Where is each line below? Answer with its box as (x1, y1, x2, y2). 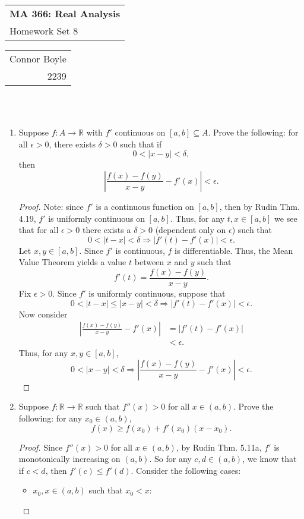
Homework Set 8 (9, 24, 78, 37)
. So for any (149, 452, 192, 465)
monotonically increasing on (18, 452, 121, 465)
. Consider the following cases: (131, 464, 241, 476)
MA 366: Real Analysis (9, 7, 121, 20)
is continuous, (115, 244, 165, 256)
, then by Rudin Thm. (219, 200, 300, 212)
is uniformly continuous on (48, 212, 145, 224)
